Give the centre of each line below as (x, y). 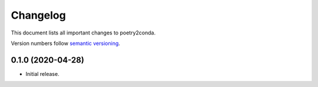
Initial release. (42, 74)
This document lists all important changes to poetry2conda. (83, 33)
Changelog (38, 15)
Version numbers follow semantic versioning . (66, 43)
